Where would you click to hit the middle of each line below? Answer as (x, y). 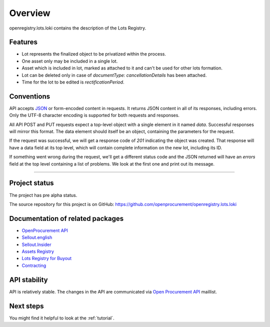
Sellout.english (37, 237)
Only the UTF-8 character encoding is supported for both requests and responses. (94, 115)
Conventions (30, 96)
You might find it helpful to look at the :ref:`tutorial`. (62, 318)
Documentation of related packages (66, 218)
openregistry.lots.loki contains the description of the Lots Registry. (78, 28)
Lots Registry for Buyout (47, 258)
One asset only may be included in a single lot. (70, 61)
